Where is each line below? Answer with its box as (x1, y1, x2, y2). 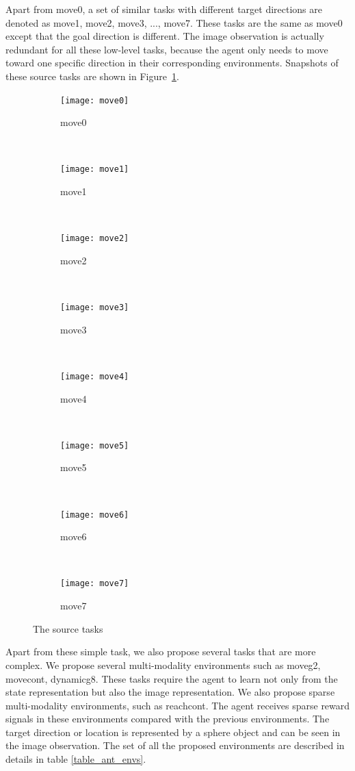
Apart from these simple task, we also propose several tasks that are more (5, 644, 316, 659)
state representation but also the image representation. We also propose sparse (5, 685, 335, 699)
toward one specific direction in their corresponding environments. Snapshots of (5, 55, 339, 70)
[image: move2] (60, 233, 129, 244)
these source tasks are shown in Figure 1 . (5, 68, 179, 83)
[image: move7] (60, 579, 129, 589)
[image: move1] (60, 164, 129, 175)
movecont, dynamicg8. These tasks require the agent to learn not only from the (5, 671, 338, 685)
